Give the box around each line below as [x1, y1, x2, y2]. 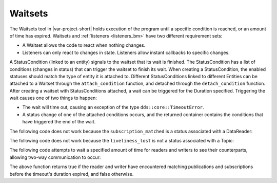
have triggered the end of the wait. [22, 119, 96, 125]
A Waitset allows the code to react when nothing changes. [22, 42, 146, 48]
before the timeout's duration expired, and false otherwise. [9, 171, 134, 177]
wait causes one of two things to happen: [9, 95, 97, 101]
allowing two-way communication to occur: [9, 154, 101, 160]
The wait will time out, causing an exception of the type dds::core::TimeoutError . [22, 104, 204, 111]
